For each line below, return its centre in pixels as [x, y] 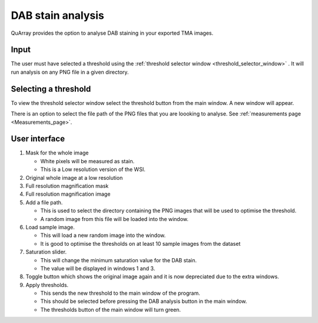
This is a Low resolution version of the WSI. [93, 169]
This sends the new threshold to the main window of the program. [120, 293]
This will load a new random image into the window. [103, 235]
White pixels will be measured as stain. [87, 161]
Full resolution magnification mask [67, 186]
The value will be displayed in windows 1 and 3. [98, 268]
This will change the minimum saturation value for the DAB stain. [119, 260]
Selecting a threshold [51, 89]
